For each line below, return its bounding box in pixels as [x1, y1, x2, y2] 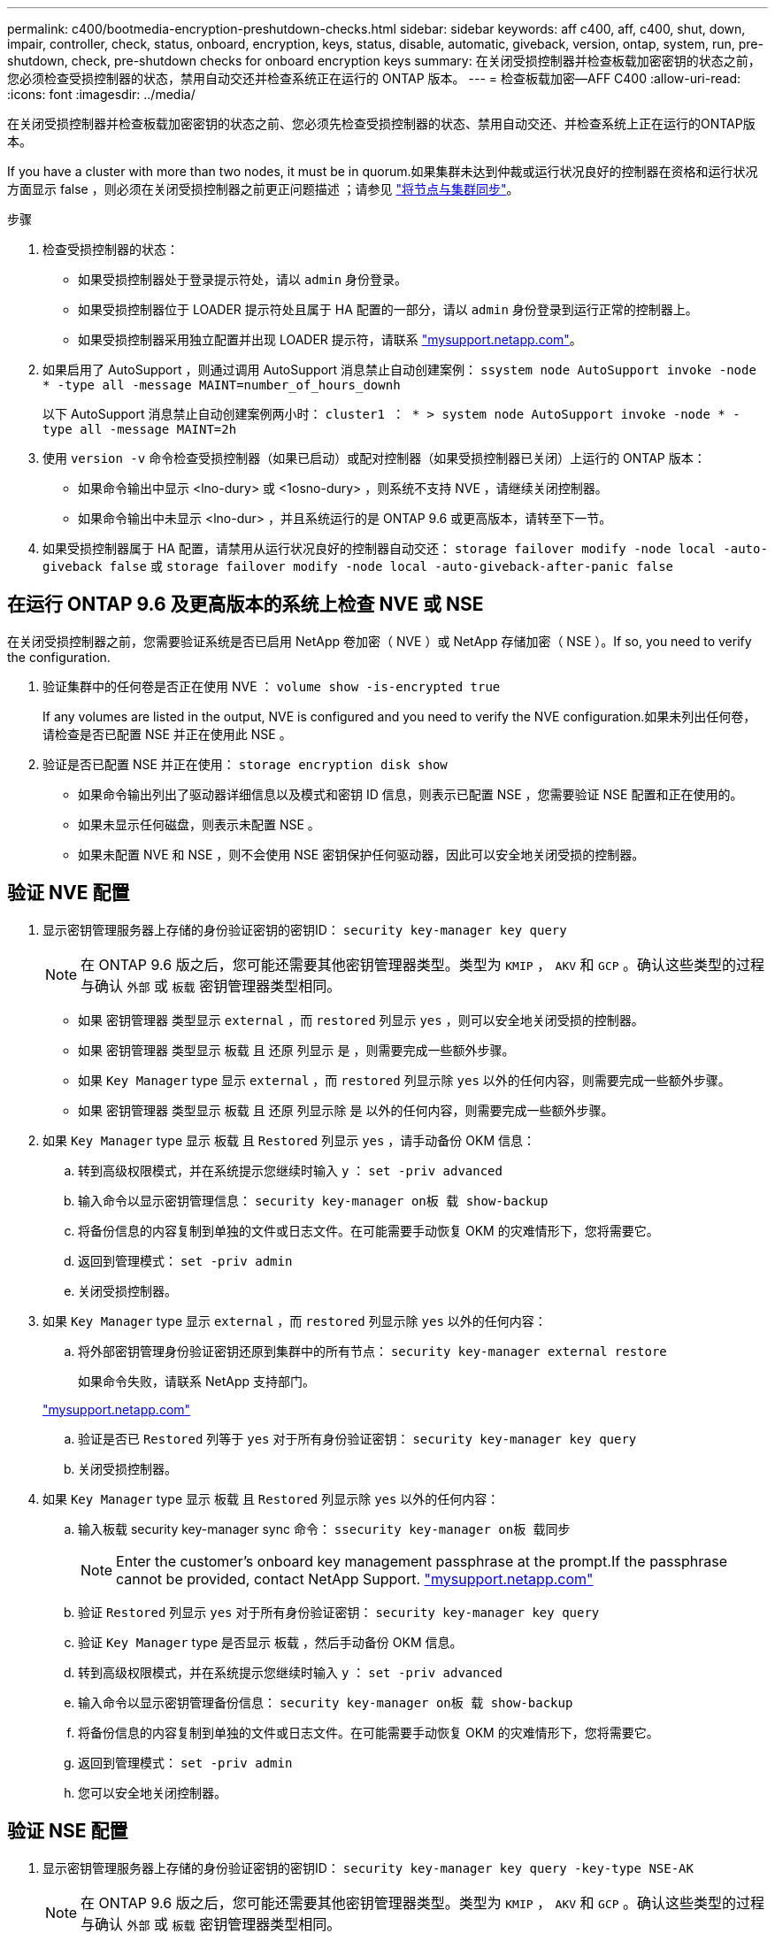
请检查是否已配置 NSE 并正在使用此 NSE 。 [42, 726, 292, 742]
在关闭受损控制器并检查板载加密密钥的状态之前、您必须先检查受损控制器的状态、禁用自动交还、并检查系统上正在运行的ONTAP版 [7, 116, 756, 131]
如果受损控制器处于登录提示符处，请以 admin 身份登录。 [78, 272, 408, 287]
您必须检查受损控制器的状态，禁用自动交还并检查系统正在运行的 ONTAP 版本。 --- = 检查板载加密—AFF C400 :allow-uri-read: [7, 71, 740, 86]
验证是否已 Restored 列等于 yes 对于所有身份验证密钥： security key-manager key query [78, 1430, 637, 1446]
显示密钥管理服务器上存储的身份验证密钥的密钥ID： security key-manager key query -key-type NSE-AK [42, 1860, 694, 1875]
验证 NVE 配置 [7, 882, 130, 905]
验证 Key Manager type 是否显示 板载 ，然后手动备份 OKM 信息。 [78, 1634, 463, 1650]
